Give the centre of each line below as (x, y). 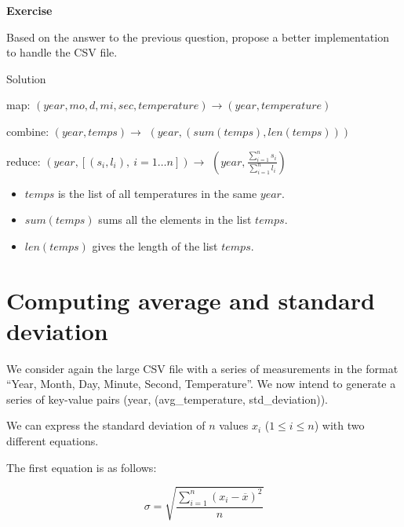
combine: (28, 131)
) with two (339, 425)
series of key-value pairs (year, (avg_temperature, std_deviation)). (167, 399)
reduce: (24, 161)
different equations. (53, 441)
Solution (26, 78)
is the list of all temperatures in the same (157, 193)
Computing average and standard (191, 300)
